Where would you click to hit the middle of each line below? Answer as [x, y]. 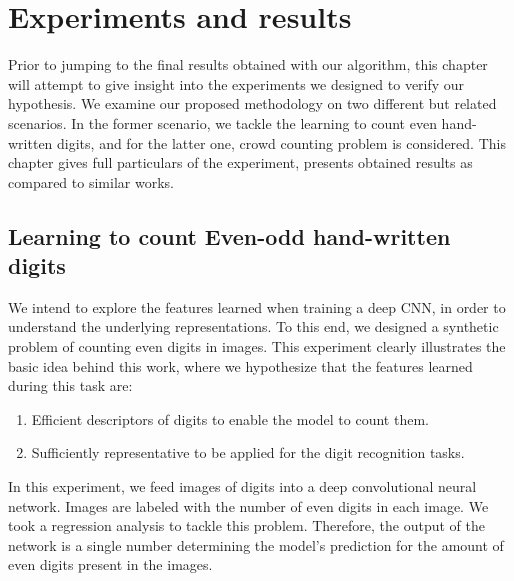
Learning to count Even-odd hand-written [229, 235]
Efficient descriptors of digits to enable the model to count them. [230, 418]
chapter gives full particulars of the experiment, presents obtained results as [240, 162]
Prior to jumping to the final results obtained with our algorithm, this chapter [248, 64]
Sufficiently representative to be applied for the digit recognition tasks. [248, 452]
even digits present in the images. [110, 564]
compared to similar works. [91, 181]
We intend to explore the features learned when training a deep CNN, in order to [257, 306]
